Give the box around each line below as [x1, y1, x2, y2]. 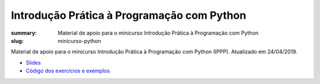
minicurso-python [57, 37, 101, 44]
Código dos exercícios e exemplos [25, 68, 110, 75]
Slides [25, 59, 41, 66]
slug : [11, 37, 24, 44]
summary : [11, 29, 37, 36]
